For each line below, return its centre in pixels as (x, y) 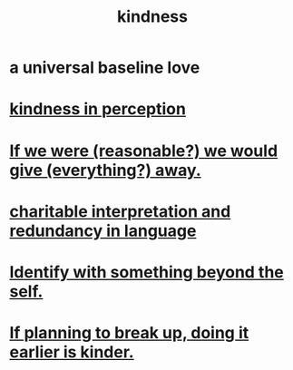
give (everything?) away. (105, 170)
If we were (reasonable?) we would (144, 151)
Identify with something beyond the (146, 272)
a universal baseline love (105, 68)
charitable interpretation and (120, 211)
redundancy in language (103, 231)
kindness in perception (98, 109)
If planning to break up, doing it (129, 333)
